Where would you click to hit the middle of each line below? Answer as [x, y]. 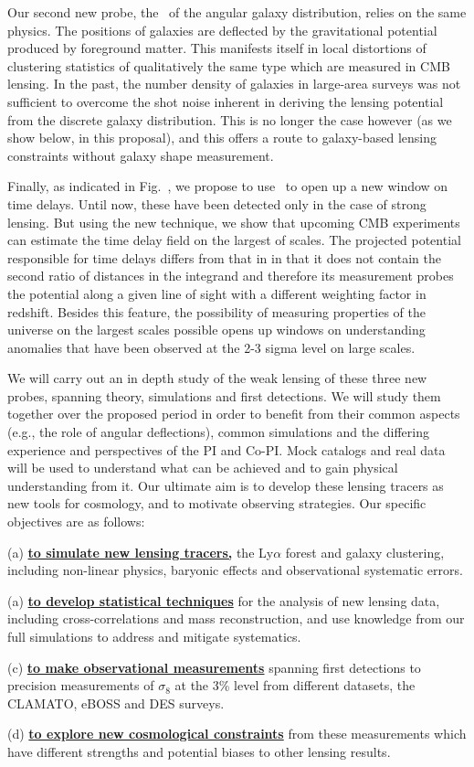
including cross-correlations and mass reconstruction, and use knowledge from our [236, 618]
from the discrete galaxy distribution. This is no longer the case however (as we [230, 119]
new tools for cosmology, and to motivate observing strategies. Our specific [217, 503]
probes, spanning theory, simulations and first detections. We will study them [224, 395]
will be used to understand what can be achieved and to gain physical [203, 468]
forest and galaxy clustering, [365, 552]
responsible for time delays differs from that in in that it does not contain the [224, 257]
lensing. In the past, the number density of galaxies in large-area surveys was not [234, 84]
